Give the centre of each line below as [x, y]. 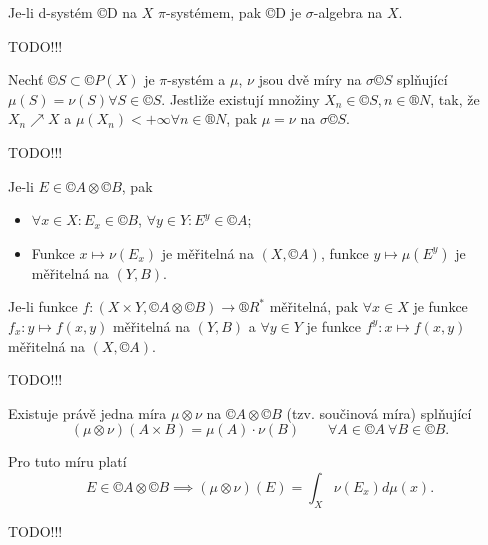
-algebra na [348, 12]
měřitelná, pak [314, 306]
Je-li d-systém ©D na [73, 12]
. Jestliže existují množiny [240, 98]
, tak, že [455, 98]
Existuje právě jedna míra [87, 412]
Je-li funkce [43, 306]
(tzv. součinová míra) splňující [379, 412]
